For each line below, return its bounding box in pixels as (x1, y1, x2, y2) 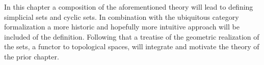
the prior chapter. (4, 51, 59, 61)
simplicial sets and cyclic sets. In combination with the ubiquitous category (4, 11, 239, 22)
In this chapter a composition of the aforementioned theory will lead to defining (4, 2, 253, 12)
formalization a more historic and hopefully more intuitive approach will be (4, 21, 240, 32)
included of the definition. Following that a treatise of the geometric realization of (4, 31, 259, 42)
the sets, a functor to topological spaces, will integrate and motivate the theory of (4, 41, 259, 52)
